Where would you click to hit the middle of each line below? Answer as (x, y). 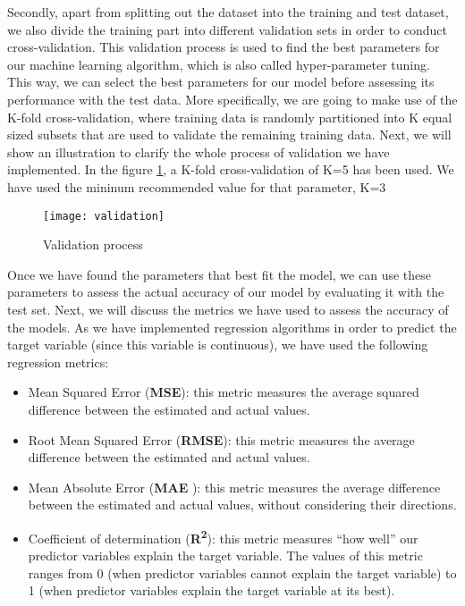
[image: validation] (104, 216)
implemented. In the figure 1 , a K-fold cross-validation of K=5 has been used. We (231, 169)
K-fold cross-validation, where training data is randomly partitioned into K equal (230, 117)
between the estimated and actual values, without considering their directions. (242, 505)
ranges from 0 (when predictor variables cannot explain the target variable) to (242, 572)
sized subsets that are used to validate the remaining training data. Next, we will (229, 135)
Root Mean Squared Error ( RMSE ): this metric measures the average (221, 439)
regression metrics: (58, 362)
